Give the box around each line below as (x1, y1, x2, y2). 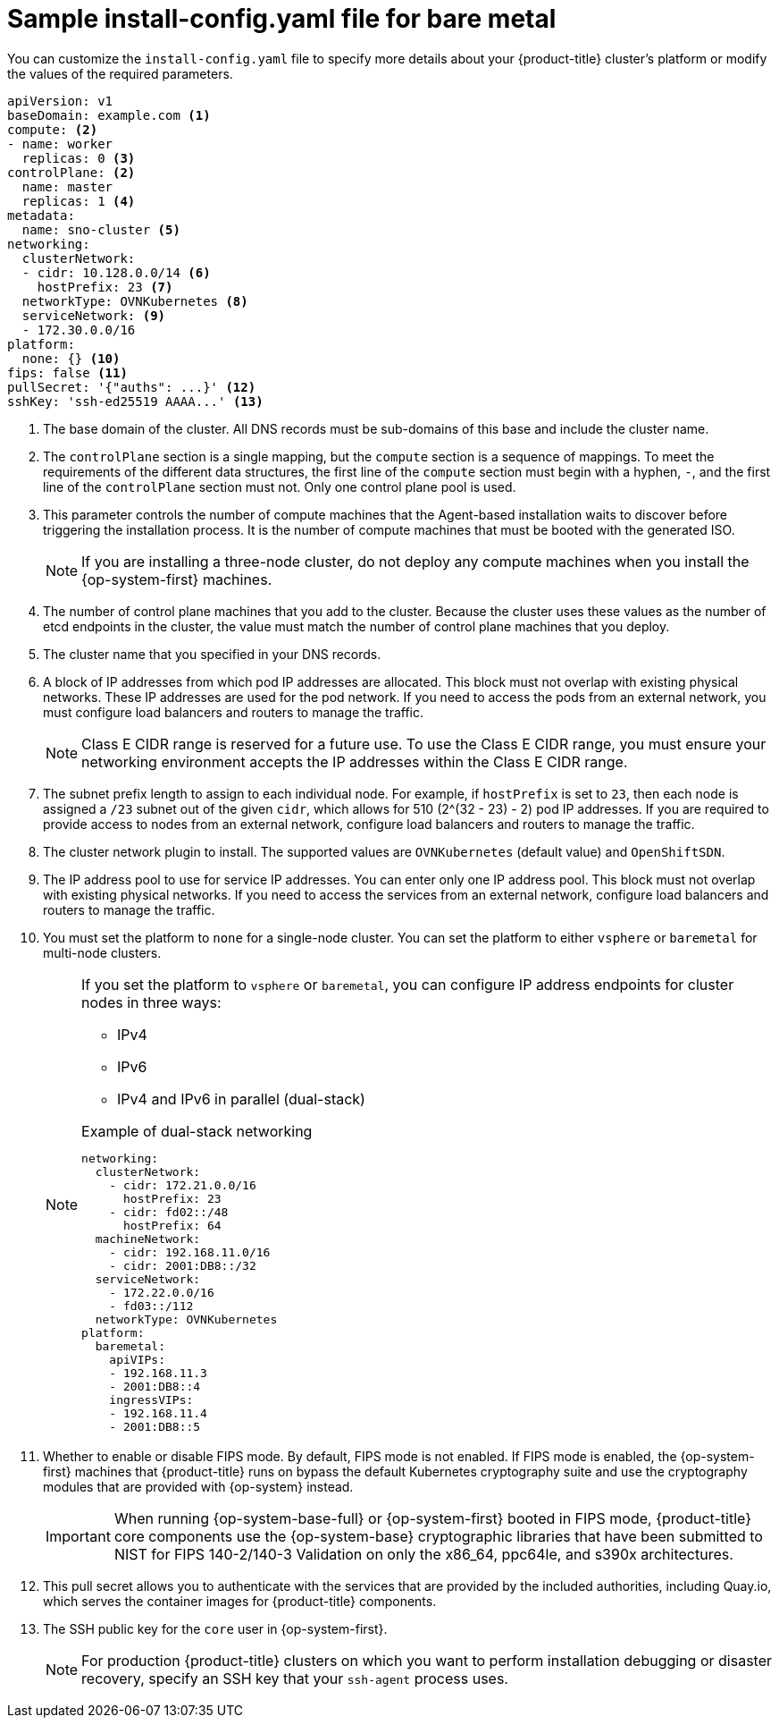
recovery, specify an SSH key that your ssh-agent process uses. (81, 1669, 508, 1687)
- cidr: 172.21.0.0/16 (109, 1178, 256, 1192)
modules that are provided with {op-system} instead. (43, 1478, 354, 1494)
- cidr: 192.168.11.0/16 (109, 1245, 271, 1259)
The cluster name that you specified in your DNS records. (43, 646, 381, 662)
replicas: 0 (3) (21, 150, 136, 165)
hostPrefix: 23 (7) (37, 279, 173, 294)
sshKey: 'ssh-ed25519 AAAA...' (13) (7, 393, 264, 409)
